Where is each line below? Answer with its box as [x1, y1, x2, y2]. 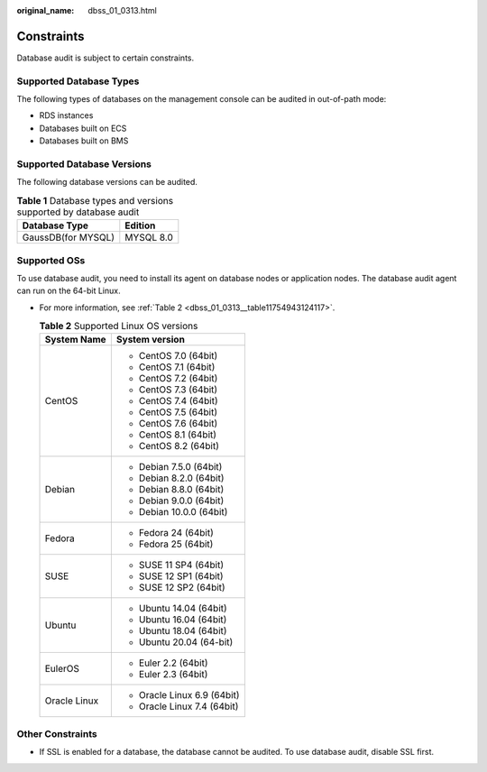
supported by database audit [16, 206, 140, 218]
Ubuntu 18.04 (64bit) [138, 625, 227, 638]
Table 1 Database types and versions [16, 194, 174, 207]
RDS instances [39, 110, 94, 121]
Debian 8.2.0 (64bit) [138, 472, 225, 484]
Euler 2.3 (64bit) [138, 668, 208, 681]
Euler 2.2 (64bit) [138, 657, 208, 669]
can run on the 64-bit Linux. [16, 285, 121, 297]
